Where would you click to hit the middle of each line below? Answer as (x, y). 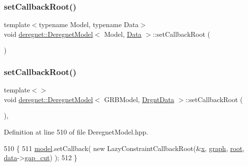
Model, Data (123, 34)
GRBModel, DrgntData (139, 99)
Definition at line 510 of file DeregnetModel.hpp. (76, 132)
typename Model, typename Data (89, 24)
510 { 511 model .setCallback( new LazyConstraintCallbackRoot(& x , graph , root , (124, 148)
